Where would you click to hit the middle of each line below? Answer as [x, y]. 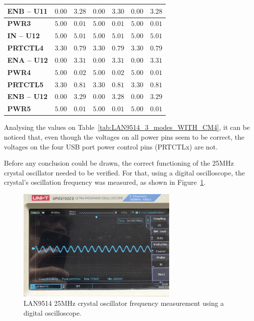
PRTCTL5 [25, 84]
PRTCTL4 [25, 48]
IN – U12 [24, 36]
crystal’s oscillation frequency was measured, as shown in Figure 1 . [105, 182]
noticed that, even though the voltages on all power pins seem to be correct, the [124, 136]
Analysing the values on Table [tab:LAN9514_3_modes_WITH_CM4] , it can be [127, 127]
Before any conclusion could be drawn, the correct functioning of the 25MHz [119, 163]
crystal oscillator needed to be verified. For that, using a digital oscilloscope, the [125, 172]
